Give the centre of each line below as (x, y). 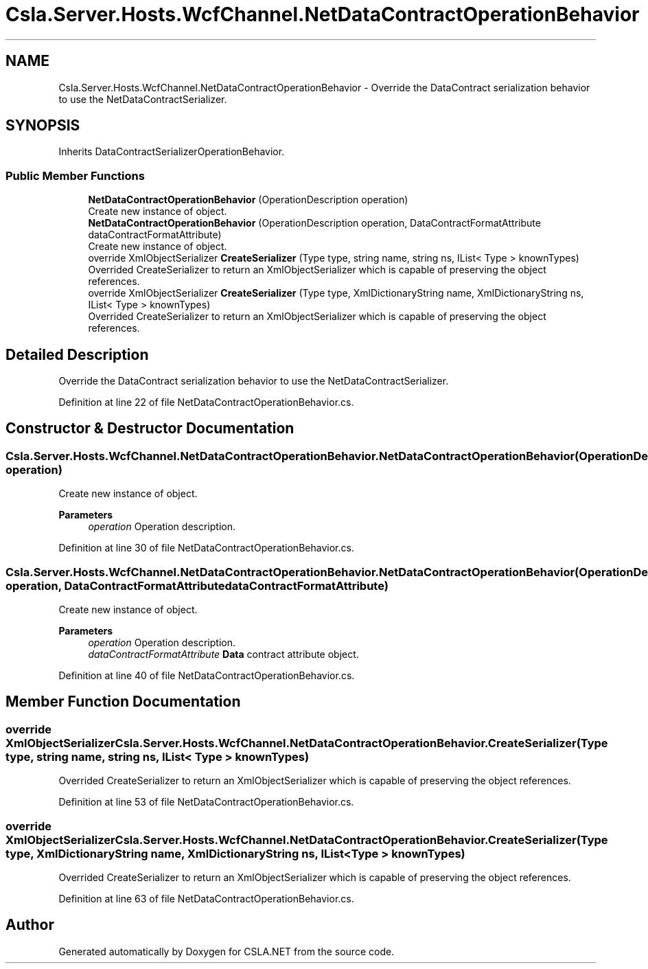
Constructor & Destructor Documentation (150, 429)
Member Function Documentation (123, 702)
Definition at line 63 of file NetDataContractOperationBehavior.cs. (206, 898)
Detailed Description (77, 354)
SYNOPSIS (43, 126)
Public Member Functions (75, 175)
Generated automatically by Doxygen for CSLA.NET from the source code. (227, 951)
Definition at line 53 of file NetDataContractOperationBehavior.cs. (206, 802)
